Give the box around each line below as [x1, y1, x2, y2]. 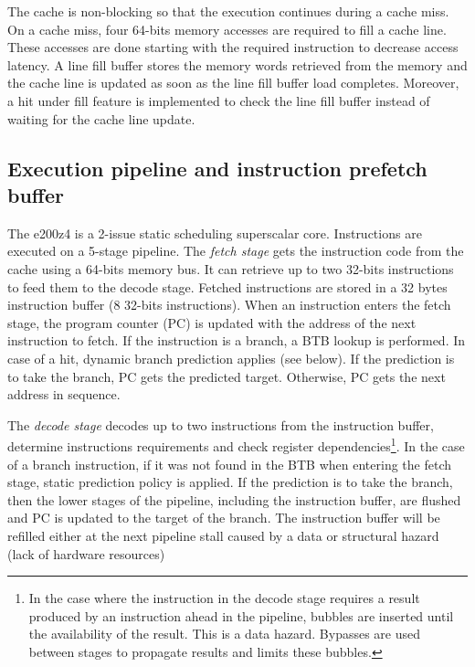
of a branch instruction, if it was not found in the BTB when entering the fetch [7, 454, 452, 473]
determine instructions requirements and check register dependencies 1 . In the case [7, 434, 465, 455]
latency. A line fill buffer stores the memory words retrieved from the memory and [7, 55, 468, 74]
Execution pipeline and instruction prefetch [7, 154, 427, 182]
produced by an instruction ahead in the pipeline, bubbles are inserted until [28, 606, 454, 625]
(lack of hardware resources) [7, 544, 165, 563]
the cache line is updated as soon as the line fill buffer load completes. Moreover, [7, 73, 459, 92]
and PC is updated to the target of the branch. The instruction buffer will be [7, 508, 440, 527]
